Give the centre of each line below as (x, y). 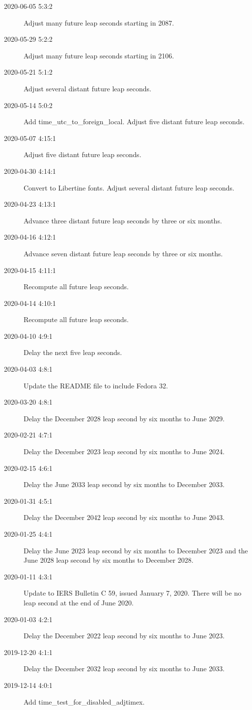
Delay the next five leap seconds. (73, 352)
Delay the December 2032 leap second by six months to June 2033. (124, 669)
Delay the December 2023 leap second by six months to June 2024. (124, 451)
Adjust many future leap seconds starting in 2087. (99, 22)
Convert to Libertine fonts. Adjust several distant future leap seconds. (129, 187)
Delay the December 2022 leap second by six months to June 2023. (124, 636)
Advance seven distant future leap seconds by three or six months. (123, 253)
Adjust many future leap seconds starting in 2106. (99, 55)
